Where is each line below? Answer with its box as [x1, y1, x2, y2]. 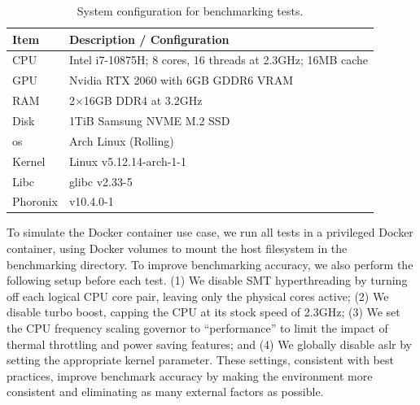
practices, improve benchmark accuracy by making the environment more [7, 367, 373, 384]
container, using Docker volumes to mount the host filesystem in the [7, 240, 348, 257]
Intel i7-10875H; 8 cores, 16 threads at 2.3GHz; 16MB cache [68, 51, 369, 68]
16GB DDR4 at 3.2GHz [83, 92, 203, 109]
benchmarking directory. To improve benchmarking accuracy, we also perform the [7, 255, 413, 272]
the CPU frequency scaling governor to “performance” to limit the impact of [7, 320, 388, 336]
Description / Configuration [68, 30, 230, 47]
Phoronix [12, 193, 58, 210]
